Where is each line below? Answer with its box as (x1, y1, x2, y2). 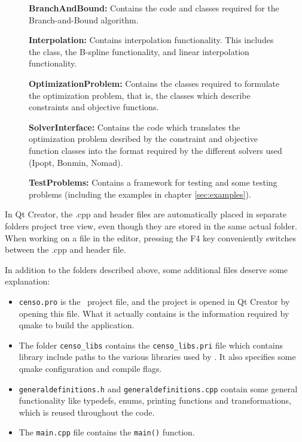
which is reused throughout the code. (19, 405, 155, 418)
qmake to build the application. (19, 319, 135, 331)
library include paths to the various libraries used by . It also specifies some (19, 350, 296, 363)
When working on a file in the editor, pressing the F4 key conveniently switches (5, 231, 297, 244)
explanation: (5, 275, 50, 287)
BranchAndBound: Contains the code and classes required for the (29, 2, 279, 14)
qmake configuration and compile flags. (19, 362, 162, 374)
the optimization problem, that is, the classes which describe (29, 89, 251, 101)
